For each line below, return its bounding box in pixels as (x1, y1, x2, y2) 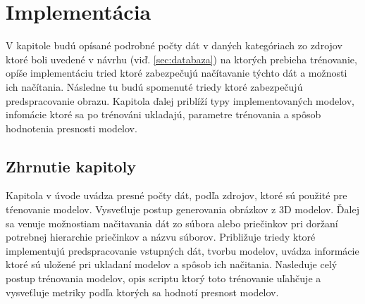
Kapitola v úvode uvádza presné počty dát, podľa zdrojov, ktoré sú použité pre (6, 188, 347, 203)
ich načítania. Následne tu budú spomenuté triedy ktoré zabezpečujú (6, 79, 303, 94)
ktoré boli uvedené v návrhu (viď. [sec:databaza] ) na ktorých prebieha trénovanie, (6, 51, 357, 66)
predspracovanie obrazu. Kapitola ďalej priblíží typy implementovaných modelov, (6, 93, 354, 108)
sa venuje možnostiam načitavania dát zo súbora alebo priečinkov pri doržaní (6, 215, 338, 230)
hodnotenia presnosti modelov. (6, 120, 137, 135)
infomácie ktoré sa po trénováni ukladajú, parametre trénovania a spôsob (6, 107, 321, 122)
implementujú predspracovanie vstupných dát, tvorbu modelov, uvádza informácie (6, 243, 359, 258)
